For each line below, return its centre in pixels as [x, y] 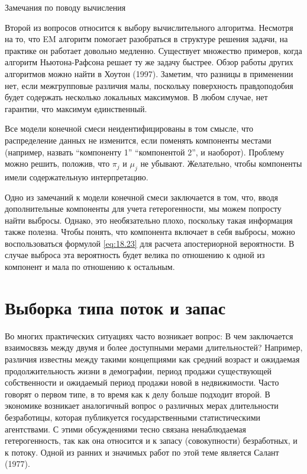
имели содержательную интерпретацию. [77, 176]
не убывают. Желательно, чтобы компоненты [221, 163]
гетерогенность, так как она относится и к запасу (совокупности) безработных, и [151, 440]
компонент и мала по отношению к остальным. [90, 267]
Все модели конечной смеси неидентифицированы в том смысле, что [129, 128]
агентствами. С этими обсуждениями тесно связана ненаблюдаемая [125, 429]
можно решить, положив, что [57, 163]
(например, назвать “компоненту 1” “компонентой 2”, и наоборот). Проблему [145, 152]
